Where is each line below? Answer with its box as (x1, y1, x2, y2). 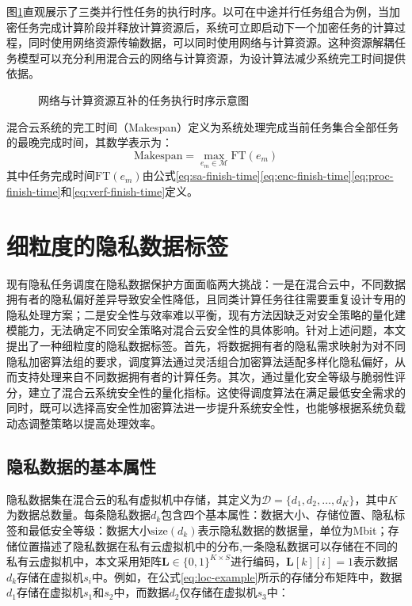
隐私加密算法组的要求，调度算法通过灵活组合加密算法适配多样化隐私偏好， (6, 353, 395, 369)
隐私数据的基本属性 (6, 454, 156, 478)
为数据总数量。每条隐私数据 (6, 506, 151, 523)
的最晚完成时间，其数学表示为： (6, 134, 173, 151)
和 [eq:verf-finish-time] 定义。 (60, 182, 199, 199)
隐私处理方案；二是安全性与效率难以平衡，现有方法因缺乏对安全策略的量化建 (6, 306, 406, 322)
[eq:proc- (351, 167, 394, 184)
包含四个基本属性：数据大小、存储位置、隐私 (161, 506, 395, 523)
